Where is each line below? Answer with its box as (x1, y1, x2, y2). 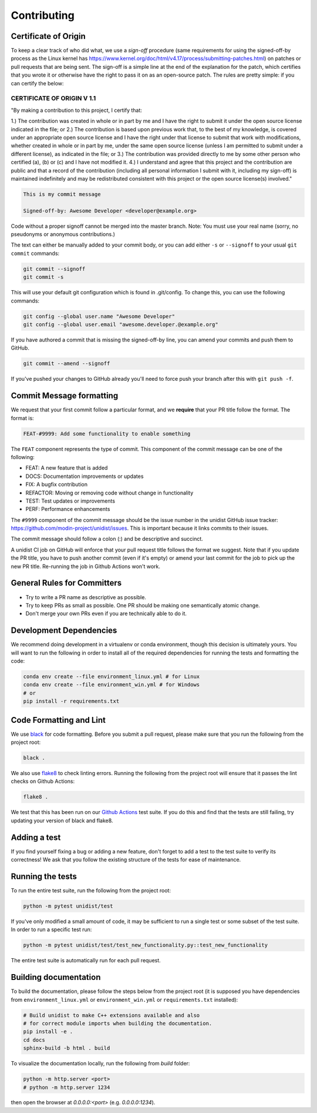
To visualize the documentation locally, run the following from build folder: (11, 1060, 190, 1067)
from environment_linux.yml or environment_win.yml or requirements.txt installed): (11, 996, 238, 1003)
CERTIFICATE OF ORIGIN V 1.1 (11, 94, 96, 102)
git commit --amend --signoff (23, 360, 110, 367)
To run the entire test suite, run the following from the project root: (11, 886, 171, 894)
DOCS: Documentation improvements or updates (25, 473, 144, 480)
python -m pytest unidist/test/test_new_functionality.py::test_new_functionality (23, 942, 268, 949)
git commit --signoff (23, 265, 86, 272)
